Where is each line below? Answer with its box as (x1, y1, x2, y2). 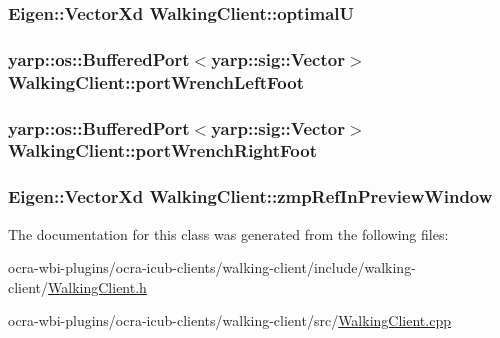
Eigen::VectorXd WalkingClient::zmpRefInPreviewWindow (8, 184, 493, 209)
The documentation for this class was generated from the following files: (8, 223, 449, 244)
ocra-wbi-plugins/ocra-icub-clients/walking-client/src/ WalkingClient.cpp (8, 310, 451, 331)
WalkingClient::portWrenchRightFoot (8, 138, 317, 163)
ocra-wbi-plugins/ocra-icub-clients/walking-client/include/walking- (8, 257, 416, 278)
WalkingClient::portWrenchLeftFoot (8, 69, 304, 94)
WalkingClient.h (48, 276, 147, 297)
